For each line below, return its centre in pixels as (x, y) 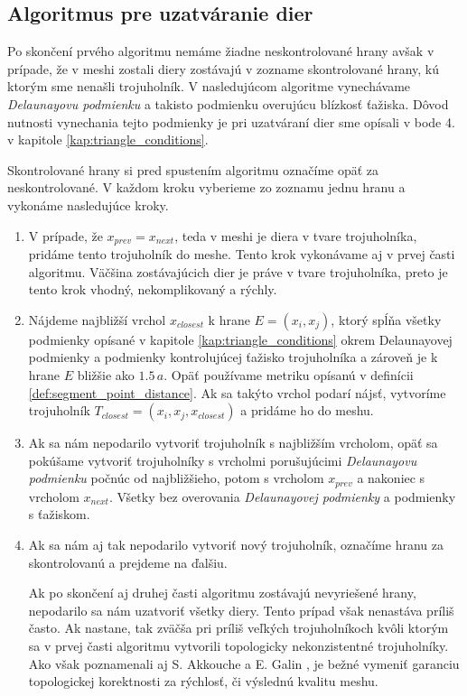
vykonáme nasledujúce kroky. (88, 204)
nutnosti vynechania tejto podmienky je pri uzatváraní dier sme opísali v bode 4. (231, 121)
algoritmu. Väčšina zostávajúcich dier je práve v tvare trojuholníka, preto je (238, 271)
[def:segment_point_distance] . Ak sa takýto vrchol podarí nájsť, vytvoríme (237, 392)
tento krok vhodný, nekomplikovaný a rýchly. (153, 289)
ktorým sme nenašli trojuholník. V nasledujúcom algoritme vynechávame (209, 86)
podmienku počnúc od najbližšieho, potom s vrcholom (176, 478)
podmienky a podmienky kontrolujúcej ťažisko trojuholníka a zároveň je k (233, 357)
